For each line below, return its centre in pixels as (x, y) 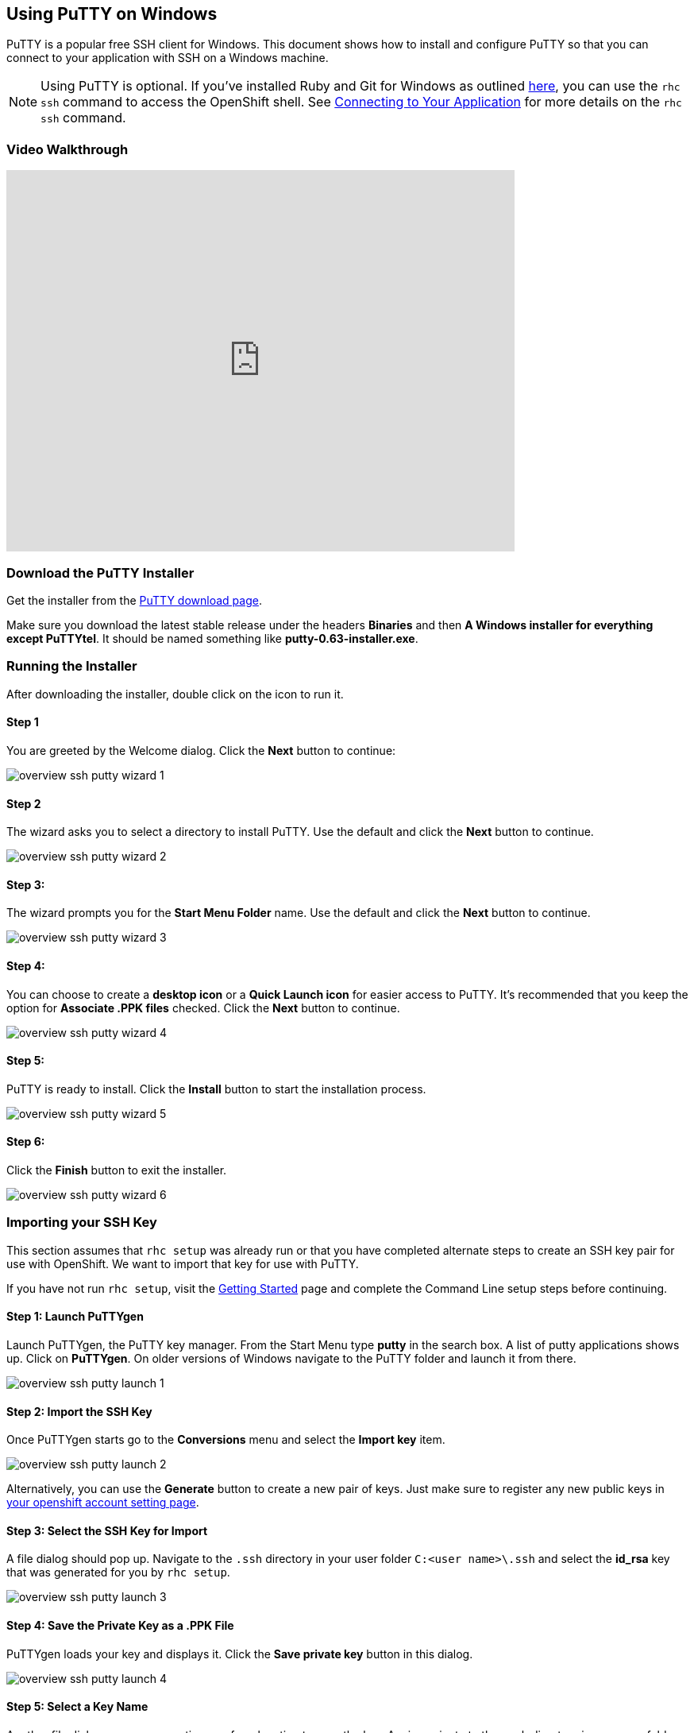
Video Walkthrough (67, 149)
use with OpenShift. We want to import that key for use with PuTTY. (183, 1263)
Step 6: (26, 1142)
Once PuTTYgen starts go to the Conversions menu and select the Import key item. (226, 1440)
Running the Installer (72, 666)
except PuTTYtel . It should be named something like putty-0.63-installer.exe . (212, 638)
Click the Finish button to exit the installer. (117, 1170)
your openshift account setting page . (103, 1503)
